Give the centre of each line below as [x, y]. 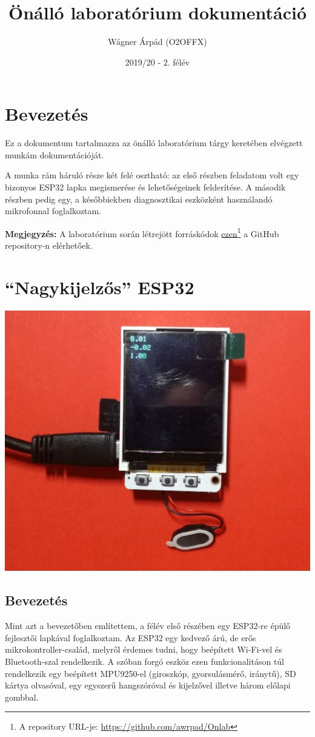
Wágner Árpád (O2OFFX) [157, 42]
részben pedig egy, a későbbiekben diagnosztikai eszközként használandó [139, 199]
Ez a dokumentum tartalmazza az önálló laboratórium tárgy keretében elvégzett [154, 143]
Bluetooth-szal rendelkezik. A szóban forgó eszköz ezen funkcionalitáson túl [145, 661]
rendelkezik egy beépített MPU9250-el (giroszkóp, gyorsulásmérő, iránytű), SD [151, 673]
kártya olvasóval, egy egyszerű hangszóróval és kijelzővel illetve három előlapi [148, 685]
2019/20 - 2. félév [157, 62]
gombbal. [22, 697]
